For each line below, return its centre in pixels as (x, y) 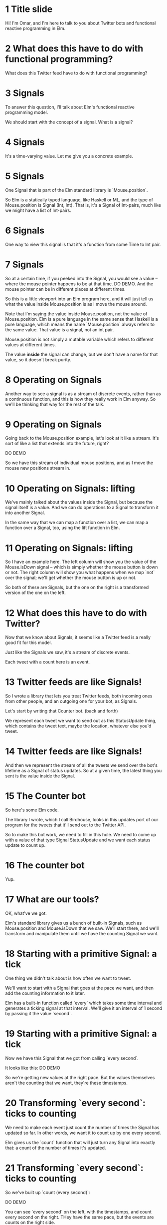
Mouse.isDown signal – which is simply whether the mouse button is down (82, 567)
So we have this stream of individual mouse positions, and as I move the (79, 463)
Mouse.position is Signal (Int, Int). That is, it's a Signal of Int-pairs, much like (83, 205)
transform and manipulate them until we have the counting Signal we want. (82, 933)
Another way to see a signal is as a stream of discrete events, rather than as (83, 394)
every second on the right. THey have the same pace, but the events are (80, 1217)
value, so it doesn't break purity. (38, 359)
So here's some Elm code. (32, 810)
